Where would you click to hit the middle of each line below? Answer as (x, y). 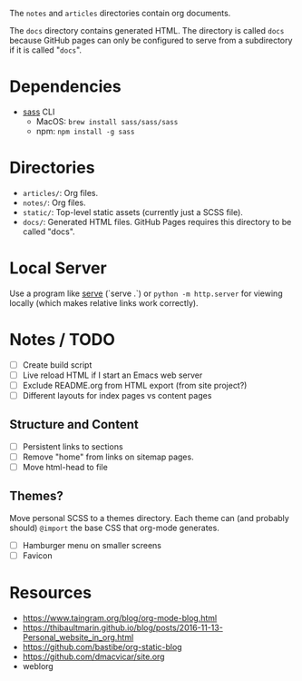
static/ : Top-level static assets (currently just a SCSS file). (132, 212)
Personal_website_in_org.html (78, 637)
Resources (51, 593)
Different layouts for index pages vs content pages (117, 395)
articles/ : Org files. (60, 192)
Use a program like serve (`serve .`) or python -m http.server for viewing (146, 293)
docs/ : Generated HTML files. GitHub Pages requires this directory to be (157, 222)
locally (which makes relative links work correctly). (104, 302)
